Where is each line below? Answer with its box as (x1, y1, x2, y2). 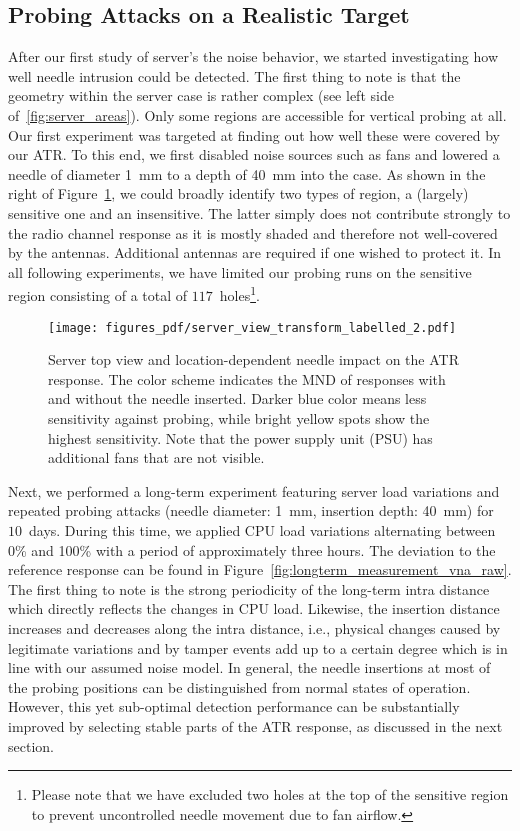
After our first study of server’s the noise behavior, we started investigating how (8, 46, 499, 67)
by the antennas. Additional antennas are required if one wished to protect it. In (8, 242, 502, 263)
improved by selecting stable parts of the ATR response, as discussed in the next (8, 715, 503, 736)
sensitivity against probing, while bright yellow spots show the (48, 408, 430, 429)
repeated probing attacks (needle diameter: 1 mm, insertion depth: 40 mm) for (8, 500, 494, 521)
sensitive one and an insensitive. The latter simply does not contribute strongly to (8, 202, 511, 223)
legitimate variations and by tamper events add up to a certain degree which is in (8, 637, 508, 658)
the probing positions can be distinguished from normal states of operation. (8, 676, 471, 697)
